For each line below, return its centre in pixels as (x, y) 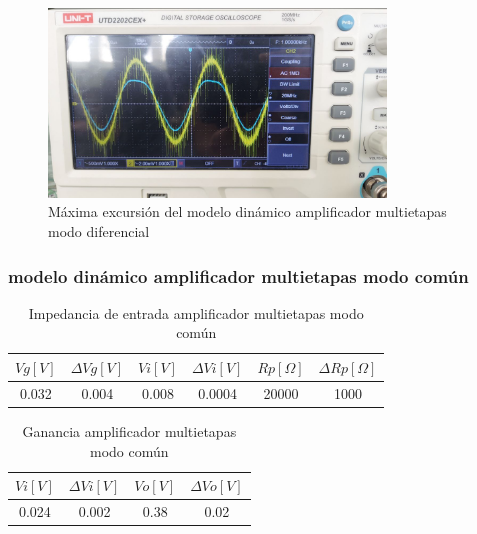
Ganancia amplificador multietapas (129, 430)
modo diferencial (99, 230)
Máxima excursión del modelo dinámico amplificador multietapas (247, 211)
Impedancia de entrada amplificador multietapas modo (196, 312)
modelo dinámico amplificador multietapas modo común (238, 275)
